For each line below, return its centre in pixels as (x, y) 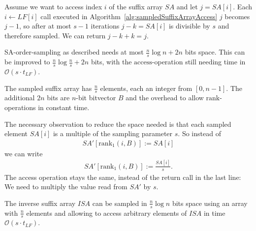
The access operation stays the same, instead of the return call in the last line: (123, 177)
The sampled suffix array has (48, 88)
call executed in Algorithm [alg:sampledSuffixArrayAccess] (129, 16)
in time (214, 213)
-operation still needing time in (199, 62)
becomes (237, 16)
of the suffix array (136, 6)
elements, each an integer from (146, 88)
